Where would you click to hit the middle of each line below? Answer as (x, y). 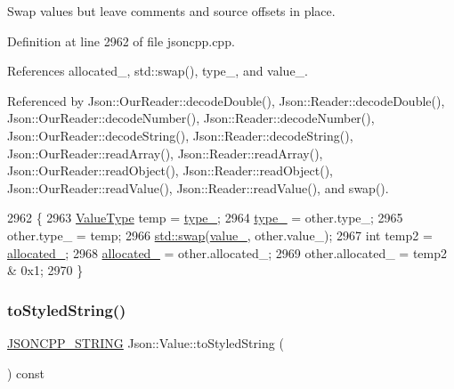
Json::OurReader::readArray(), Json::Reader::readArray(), (165, 153)
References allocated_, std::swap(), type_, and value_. (158, 71)
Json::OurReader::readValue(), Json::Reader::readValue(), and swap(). (198, 187)
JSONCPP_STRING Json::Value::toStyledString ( (146, 342)
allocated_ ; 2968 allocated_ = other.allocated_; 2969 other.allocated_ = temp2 (227, 252)
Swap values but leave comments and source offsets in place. (171, 11)
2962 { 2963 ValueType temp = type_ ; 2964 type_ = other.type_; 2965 (205, 218)
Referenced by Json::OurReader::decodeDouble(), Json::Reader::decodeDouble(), (226, 100)
